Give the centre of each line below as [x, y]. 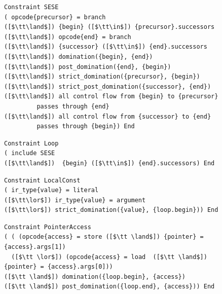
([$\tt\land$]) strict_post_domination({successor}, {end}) [108, 86]
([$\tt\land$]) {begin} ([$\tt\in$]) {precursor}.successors [109, 27]
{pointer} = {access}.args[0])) [59, 267]
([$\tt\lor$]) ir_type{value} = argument [75, 200]
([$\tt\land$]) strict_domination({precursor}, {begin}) [102, 77]
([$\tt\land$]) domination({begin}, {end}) [79, 57]
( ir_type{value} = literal [51, 190]
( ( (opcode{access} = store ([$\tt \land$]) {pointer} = [104, 237]
